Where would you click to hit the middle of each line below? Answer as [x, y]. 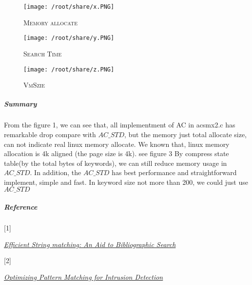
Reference [21, 207]
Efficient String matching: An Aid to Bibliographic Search [90, 244]
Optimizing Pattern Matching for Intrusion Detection [84, 276]
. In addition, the [56, 172]
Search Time [43, 53]
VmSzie [34, 85]
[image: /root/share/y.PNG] [69, 38]
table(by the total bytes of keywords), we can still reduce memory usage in [116, 163]
